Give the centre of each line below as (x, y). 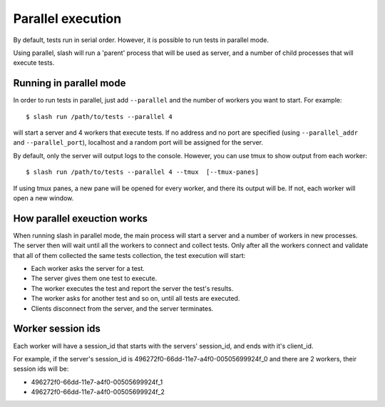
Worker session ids (57, 329)
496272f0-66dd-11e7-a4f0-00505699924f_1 (97, 382)
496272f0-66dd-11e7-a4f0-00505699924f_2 (98, 392)
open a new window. (43, 198)
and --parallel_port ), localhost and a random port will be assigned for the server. (138, 143)
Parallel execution (67, 19)
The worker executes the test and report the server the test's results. (132, 288)
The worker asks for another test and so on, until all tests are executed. (135, 299)
